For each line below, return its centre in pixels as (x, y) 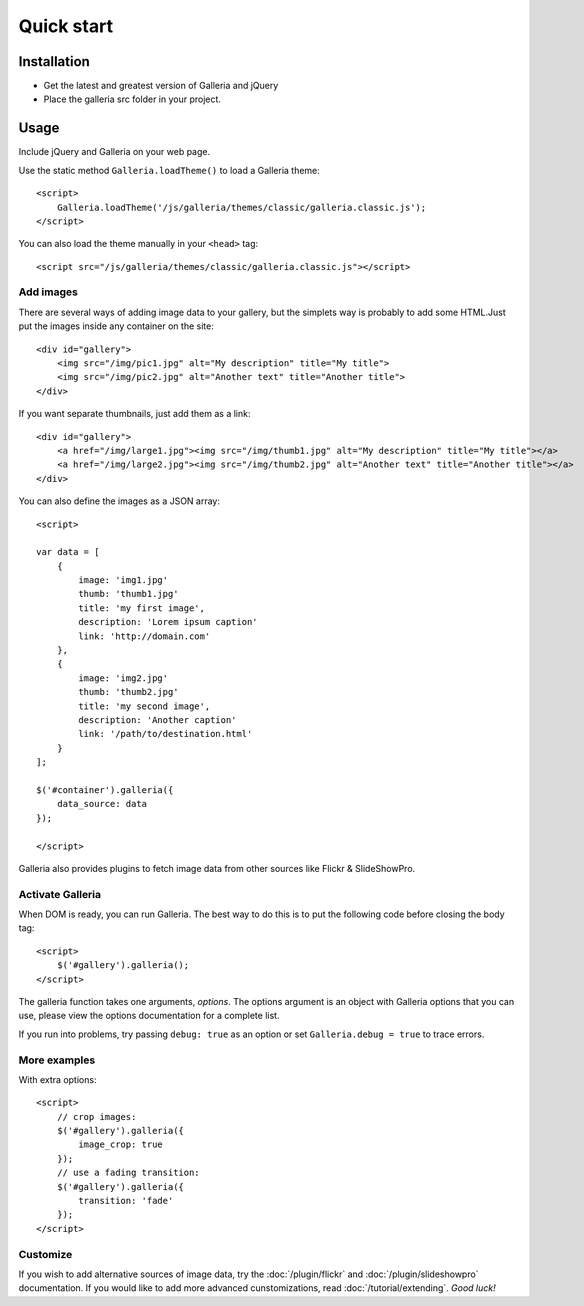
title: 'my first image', (141, 608)
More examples (57, 1060)
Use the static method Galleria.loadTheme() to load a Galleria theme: (169, 170)
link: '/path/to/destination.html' (165, 734)
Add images (48, 292)
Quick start (66, 26)
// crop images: (96, 1116)
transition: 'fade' (126, 1201)
